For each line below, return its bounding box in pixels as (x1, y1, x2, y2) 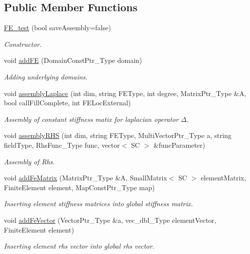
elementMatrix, (200, 173, 246, 183)
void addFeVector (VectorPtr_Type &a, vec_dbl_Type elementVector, (4, 215, 216, 225)
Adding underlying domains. (4, 71, 88, 81)
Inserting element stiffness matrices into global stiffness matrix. (4, 198, 193, 209)
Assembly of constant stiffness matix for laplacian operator (4, 114, 179, 124)
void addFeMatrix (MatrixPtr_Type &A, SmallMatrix (4, 173, 167, 183)
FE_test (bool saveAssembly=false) (4, 22, 111, 33)
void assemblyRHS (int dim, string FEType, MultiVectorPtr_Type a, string (4, 130, 231, 140)
